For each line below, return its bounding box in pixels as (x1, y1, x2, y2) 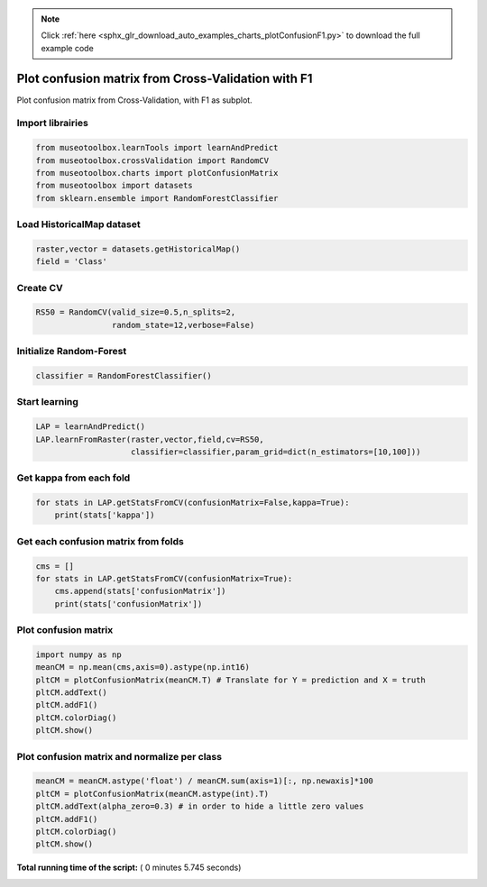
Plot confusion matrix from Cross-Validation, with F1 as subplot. (16, 95, 253, 105)
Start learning (16, 396, 78, 408)
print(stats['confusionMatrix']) (54, 599, 203, 608)
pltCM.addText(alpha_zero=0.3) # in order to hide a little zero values (35, 801, 364, 811)
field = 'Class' (35, 257, 108, 267)
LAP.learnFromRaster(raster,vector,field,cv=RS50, (35, 434, 265, 444)
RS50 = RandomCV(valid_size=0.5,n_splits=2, (35, 307, 236, 317)
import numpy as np (35, 649, 122, 660)
